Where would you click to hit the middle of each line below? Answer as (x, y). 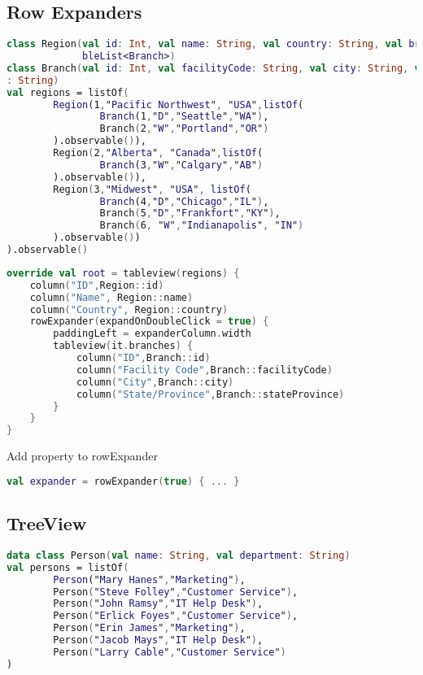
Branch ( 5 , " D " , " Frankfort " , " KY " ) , (190, 213)
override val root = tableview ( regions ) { (123, 273)
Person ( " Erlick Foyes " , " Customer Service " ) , (176, 616)
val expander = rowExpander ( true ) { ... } (123, 481)
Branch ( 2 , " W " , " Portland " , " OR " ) (184, 129)
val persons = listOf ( (68, 567)
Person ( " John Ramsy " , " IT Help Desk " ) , (158, 604)
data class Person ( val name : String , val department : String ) (179, 555)
